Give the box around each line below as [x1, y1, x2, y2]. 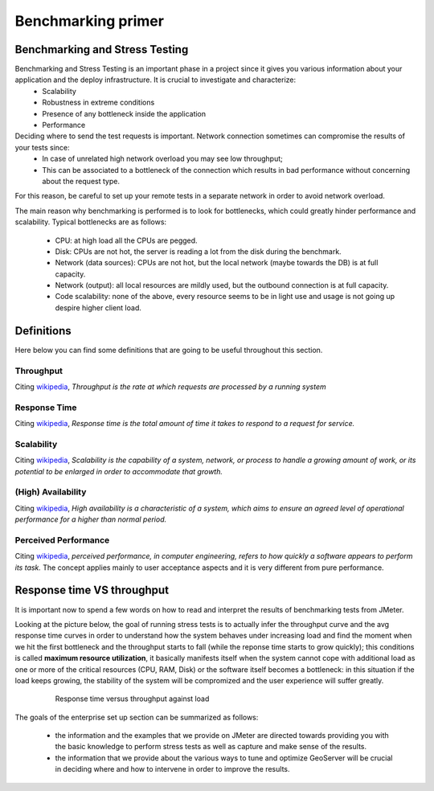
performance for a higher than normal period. [14, 514, 167, 524]
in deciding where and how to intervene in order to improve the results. [55, 764, 290, 774]
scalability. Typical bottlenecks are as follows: [14, 217, 167, 227]
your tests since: [14, 142, 70, 152]
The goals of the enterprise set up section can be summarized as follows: [14, 712, 259, 722]
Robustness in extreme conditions [42, 97, 155, 108]
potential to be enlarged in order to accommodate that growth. [14, 466, 223, 476]
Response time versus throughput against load [55, 694, 210, 703]
